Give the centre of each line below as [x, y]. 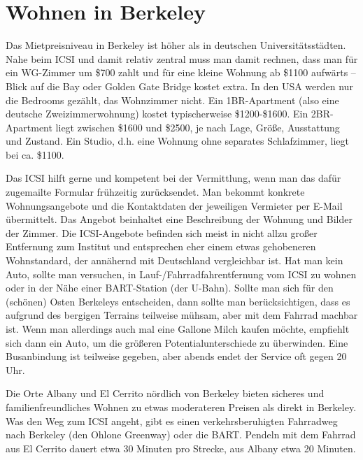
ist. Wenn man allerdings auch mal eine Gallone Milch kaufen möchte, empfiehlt [178, 329]
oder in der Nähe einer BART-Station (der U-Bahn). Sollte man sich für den [170, 288]
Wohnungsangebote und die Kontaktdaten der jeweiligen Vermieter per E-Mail [174, 205]
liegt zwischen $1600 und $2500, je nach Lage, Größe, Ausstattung [198, 127]
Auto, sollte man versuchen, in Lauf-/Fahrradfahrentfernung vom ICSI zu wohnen [181, 274]
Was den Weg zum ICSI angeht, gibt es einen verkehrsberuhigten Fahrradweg [172, 421]
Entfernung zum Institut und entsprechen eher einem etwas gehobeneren [161, 246]
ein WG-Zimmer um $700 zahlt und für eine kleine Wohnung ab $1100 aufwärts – [181, 72]
